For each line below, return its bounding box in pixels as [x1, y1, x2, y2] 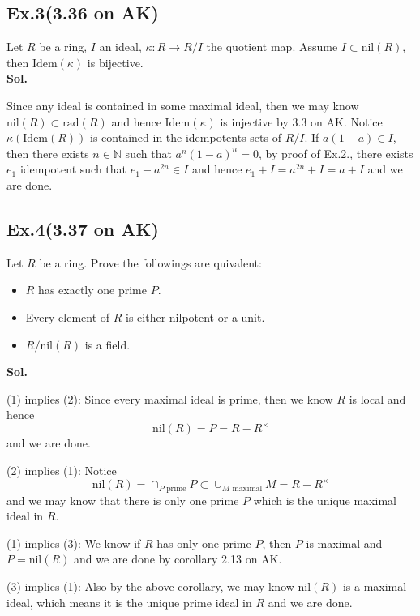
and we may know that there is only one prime [6, 491, 239, 508]
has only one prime [156, 534, 251, 551]
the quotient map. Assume [206, 38, 338, 55]
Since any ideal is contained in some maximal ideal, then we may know [6, 96, 359, 113]
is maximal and [306, 534, 383, 551]
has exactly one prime [38, 281, 147, 298]
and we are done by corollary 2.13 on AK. [74, 550, 282, 567]
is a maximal [342, 577, 407, 594]
